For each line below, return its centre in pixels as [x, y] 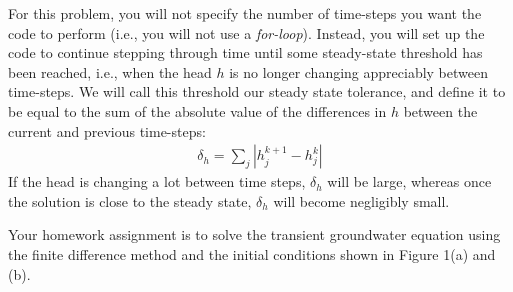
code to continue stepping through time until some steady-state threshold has [245, 52]
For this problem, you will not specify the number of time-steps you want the [245, 13]
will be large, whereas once [409, 181]
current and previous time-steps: [107, 130]
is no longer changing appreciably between [358, 71]
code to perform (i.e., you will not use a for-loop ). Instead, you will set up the [246, 32]
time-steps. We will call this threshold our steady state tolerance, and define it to [257, 91]
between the [440, 110]
